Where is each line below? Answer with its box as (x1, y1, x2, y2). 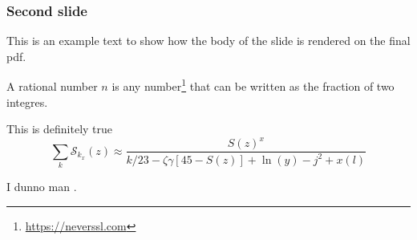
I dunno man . (6, 178, 77, 195)
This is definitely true (6, 120, 113, 137)
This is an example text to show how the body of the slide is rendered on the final (6, 32, 411, 49)
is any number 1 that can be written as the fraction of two (111, 75, 395, 95)
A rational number (6, 78, 98, 95)
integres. (6, 93, 48, 110)
